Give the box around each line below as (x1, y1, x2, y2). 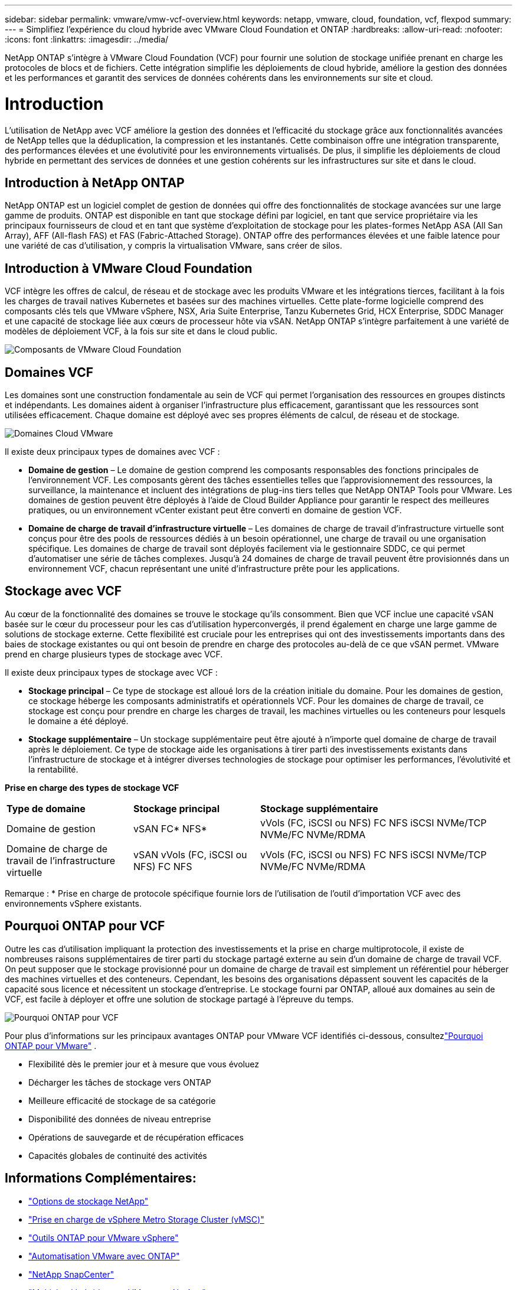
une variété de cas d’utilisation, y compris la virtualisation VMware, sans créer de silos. (5, 240, 342, 251)
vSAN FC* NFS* (133, 822, 207, 835)
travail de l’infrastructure (6, 854, 116, 866)
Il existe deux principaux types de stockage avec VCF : (5, 667, 218, 677)
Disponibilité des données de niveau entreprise (28, 1113, 211, 1124)
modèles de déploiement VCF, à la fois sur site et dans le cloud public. (5, 326, 277, 337)
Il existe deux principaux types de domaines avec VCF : (5, 447, 220, 457)
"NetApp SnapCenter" (28, 1269, 114, 1279)
